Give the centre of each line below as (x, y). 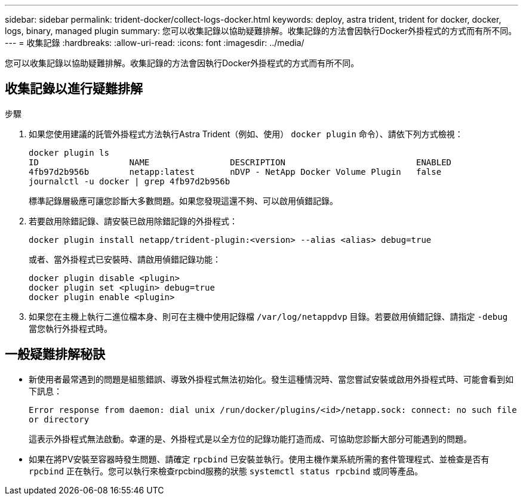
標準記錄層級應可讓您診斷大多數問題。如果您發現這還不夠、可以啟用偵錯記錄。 (183, 200)
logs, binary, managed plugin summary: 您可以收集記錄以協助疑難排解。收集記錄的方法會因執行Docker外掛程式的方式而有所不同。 (261, 31)
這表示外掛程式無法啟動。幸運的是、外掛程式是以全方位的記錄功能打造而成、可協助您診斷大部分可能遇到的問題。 (250, 439)
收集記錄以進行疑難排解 (74, 89)
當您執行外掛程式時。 (70, 328)
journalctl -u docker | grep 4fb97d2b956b (130, 181)
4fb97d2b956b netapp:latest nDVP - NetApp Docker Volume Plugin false (235, 172)
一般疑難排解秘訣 (55, 354)
